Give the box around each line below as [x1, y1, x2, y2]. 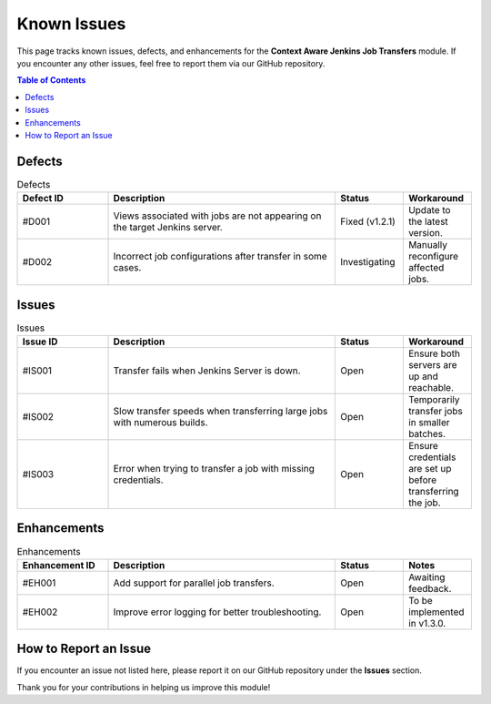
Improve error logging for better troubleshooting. [113, 606, 322, 618]
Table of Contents [16, 75, 86, 86]
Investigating [340, 256, 396, 269]
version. [407, 227, 443, 240]
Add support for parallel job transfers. [113, 576, 275, 589]
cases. [113, 261, 142, 274]
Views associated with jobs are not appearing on [113, 209, 322, 222]
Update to [407, 204, 451, 217]
